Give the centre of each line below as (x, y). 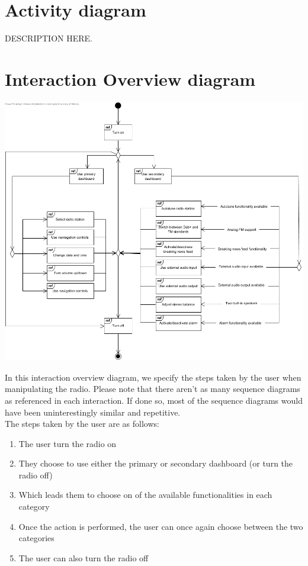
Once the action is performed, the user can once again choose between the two (161, 526)
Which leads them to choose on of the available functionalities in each (145, 495)
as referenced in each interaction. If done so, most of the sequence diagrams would (154, 400)
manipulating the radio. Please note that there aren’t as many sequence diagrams (153, 389)
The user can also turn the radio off (84, 557)
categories (36, 538)
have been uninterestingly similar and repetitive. (93, 412)
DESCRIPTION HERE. (49, 38)
